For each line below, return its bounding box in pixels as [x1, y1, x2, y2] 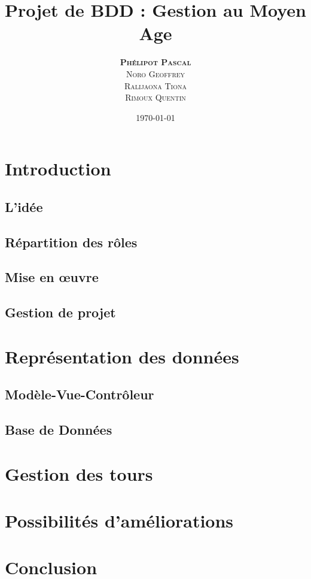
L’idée [5, 197, 43, 216]
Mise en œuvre [5, 268, 99, 286]
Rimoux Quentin [125, 91, 186, 104]
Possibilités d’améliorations [5, 508, 234, 533]
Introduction [5, 156, 111, 181]
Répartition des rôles [5, 232, 138, 251]
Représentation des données [5, 344, 239, 368]
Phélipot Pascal [120, 56, 191, 68]
